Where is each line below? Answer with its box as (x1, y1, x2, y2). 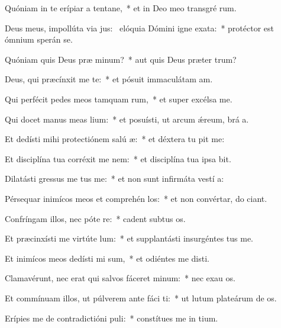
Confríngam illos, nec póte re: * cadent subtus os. (5, 212, 186, 224)
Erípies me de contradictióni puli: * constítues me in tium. (5, 311, 218, 324)
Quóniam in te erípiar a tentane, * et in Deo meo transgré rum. (5, 2, 237, 14)
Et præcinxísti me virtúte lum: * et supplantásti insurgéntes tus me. (5, 232, 253, 245)
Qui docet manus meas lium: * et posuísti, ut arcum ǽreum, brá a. (5, 112, 249, 125)
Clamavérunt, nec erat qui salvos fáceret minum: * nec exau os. (5, 272, 235, 284)
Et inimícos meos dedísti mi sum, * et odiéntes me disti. (5, 252, 209, 264)
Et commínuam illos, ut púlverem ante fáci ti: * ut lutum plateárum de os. (5, 291, 277, 304)
